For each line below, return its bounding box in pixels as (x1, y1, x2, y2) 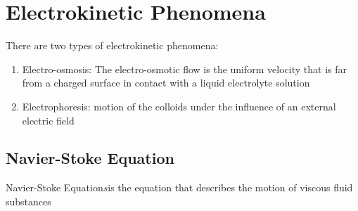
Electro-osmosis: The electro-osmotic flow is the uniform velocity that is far (22, 61, 347, 76)
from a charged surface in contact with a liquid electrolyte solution (22, 75, 310, 90)
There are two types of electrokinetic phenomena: (6, 38, 219, 53)
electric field (22, 113, 75, 127)
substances (6, 193, 51, 208)
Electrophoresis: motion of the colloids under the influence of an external (22, 98, 336, 113)
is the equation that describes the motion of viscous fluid (108, 180, 353, 195)
